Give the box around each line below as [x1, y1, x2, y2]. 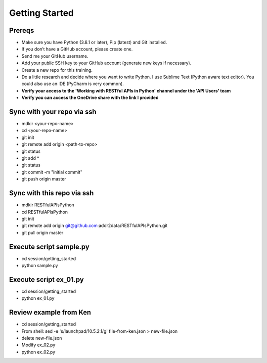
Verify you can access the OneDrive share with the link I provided [21, 94, 159, 101]
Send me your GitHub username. [21, 53, 89, 59]
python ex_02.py [21, 349, 55, 355]
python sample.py [21, 262, 58, 268]
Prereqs [9, 26, 34, 35]
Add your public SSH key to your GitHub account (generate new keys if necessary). [21, 60, 191, 66]
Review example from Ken [9, 308, 91, 317]
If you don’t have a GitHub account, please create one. [21, 46, 133, 52]
